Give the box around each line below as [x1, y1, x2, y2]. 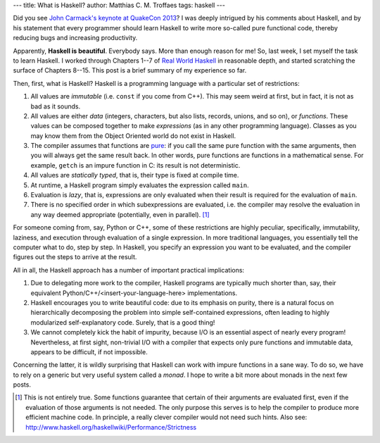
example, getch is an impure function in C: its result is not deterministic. [30, 161, 241, 169]
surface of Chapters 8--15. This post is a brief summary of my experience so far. [13, 66, 247, 75]
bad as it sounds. [30, 102, 81, 111]
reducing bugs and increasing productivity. [13, 34, 138, 42]
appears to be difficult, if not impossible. [30, 347, 148, 356]
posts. [13, 380, 32, 389]
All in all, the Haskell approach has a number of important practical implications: [13, 266, 245, 274]
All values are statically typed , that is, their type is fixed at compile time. [30, 171, 239, 180]
